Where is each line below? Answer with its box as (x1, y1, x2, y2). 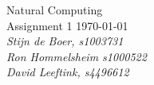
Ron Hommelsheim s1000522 (6, 48, 147, 64)
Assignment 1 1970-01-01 (6, 17, 128, 33)
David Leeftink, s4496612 (6, 64, 129, 80)
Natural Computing (6, 2, 103, 17)
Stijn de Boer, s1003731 (6, 33, 124, 49)
